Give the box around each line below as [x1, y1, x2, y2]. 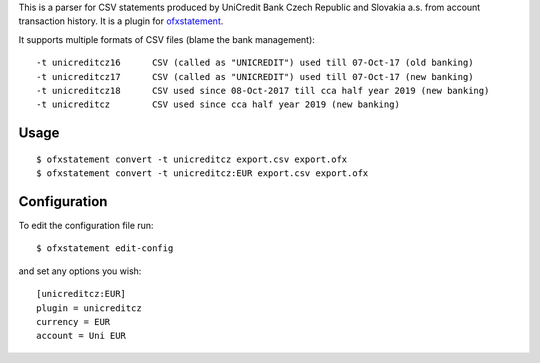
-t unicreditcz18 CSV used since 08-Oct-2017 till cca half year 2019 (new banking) [36, 85, 490, 96]
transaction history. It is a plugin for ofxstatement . [18, 15, 224, 27]
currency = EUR [36, 316, 111, 327]
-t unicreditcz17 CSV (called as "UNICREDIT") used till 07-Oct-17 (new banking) [36, 71, 474, 82]
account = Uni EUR [36, 330, 127, 342]
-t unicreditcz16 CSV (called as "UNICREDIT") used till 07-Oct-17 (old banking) [36, 57, 474, 69]
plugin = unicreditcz [36, 302, 142, 314]
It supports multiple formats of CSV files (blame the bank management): [18, 33, 315, 45]
